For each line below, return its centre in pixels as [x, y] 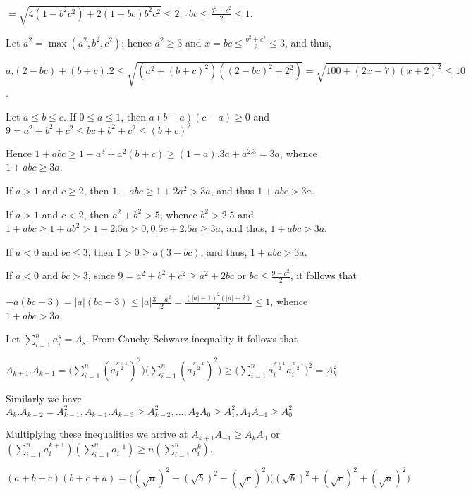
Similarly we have [44, 398]
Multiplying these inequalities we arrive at [97, 434]
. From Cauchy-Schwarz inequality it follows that [192, 339]
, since [101, 275]
